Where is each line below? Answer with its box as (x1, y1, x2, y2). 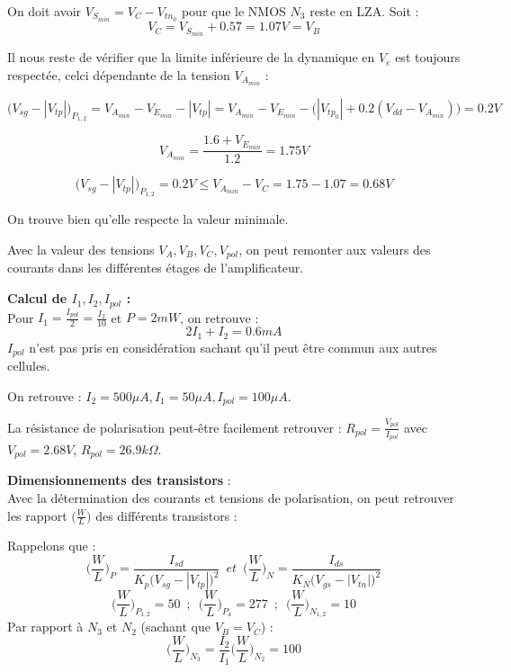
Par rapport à (7, 617, 84, 636)
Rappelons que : (7, 536, 96, 555)
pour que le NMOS (181, 2, 286, 20)
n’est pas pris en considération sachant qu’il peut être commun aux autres (29, 337, 437, 356)
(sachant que (140, 617, 211, 636)
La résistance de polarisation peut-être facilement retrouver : (7, 417, 342, 436)
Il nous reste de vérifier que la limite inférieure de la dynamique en (7, 48, 375, 67)
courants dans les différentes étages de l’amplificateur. (7, 258, 304, 277)
